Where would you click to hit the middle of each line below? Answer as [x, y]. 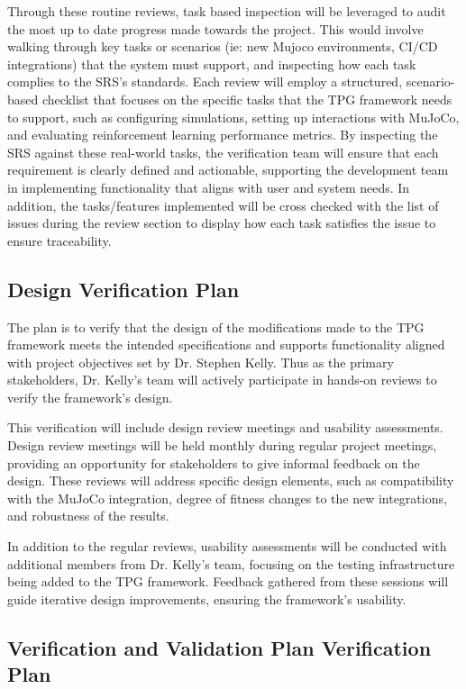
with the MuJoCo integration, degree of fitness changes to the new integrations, [227, 498]
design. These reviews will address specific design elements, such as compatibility [231, 480]
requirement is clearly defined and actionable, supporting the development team [228, 170]
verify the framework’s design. [90, 397]
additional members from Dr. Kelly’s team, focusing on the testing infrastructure [231, 563]
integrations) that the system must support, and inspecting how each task [212, 63]
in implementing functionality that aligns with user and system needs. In [209, 187]
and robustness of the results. [88, 516]
